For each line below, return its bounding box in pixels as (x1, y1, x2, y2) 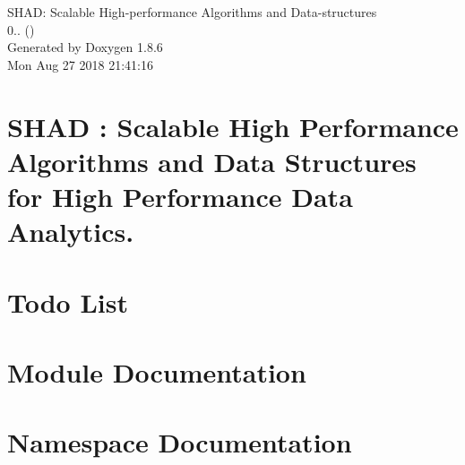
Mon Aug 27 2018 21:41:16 (7, 55, 153, 73)
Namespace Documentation (7, 424, 352, 461)
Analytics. (7, 213, 134, 250)
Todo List (7, 283, 128, 320)
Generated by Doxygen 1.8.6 (7, 38, 163, 56)
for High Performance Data (7, 177, 353, 214)
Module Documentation (7, 353, 306, 390)
